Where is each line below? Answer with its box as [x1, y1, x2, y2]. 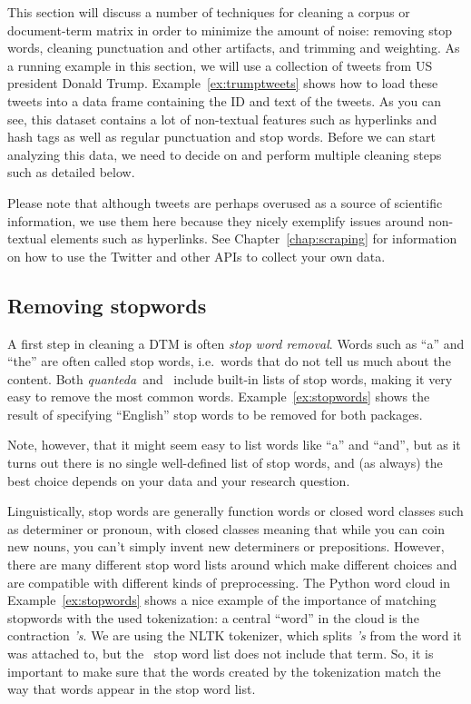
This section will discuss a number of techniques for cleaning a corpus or [7, 3, 410, 21]
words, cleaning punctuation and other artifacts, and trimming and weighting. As [7, 38, 460, 57]
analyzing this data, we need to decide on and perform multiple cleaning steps [7, 144, 442, 164]
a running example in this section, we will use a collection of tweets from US [7, 55, 433, 74]
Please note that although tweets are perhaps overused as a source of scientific [7, 193, 443, 212]
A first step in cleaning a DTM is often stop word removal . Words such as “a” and [7, 333, 465, 352]
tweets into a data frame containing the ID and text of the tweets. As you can [7, 91, 441, 110]
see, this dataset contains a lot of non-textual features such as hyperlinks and [7, 109, 437, 128]
